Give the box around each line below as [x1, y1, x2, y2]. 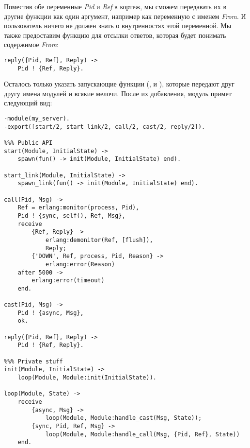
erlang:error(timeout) [31, 277, 105, 284]
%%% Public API [4, 139, 53, 147]
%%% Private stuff [4, 358, 63, 365]
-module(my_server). [4, 115, 70, 122]
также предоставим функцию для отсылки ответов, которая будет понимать [4, 30, 226, 40]
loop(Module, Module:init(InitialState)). [17, 374, 156, 381]
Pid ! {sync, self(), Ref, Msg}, [17, 212, 125, 219]
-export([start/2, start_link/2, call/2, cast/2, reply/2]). [4, 123, 205, 130]
